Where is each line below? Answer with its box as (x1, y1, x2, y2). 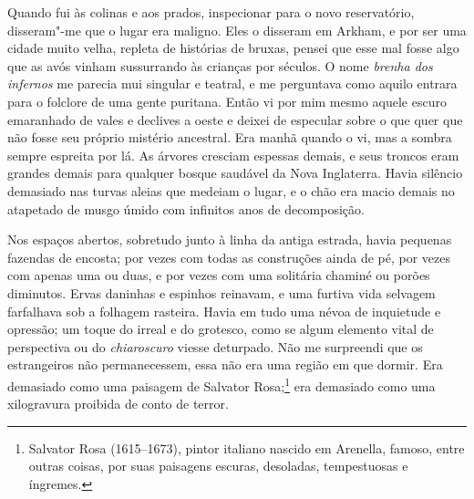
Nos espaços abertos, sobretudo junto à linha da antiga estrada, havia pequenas (7, 230, 452, 249)
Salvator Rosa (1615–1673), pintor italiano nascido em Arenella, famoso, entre (28, 438, 465, 457)
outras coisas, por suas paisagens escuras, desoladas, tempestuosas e (28, 456, 408, 475)
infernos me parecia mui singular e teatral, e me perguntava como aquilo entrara (7, 74, 458, 93)
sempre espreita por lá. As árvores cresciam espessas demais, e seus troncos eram (7, 145, 459, 164)
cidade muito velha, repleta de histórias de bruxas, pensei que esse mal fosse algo (7, 38, 459, 57)
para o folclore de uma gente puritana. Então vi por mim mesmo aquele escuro (7, 91, 447, 110)
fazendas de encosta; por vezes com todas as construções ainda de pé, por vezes (7, 247, 450, 266)
